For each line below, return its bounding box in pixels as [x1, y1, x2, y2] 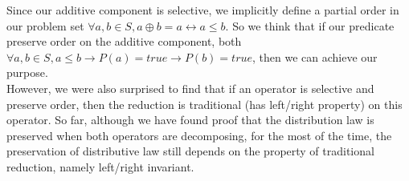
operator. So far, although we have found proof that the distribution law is [6, 111, 374, 128]
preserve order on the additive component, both [6, 33, 242, 50]
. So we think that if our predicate [225, 17, 395, 34]
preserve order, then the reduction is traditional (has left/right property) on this [6, 95, 403, 112]
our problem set [6, 17, 84, 34]
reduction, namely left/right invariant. [6, 158, 194, 175]
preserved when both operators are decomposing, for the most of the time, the [6, 127, 392, 143]
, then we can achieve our [252, 48, 378, 65]
